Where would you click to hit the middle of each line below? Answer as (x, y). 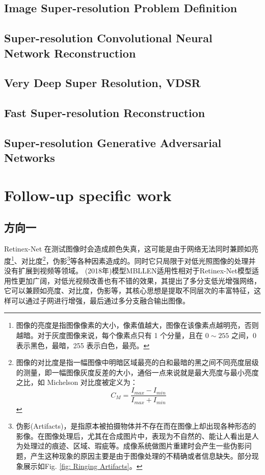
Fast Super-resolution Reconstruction (105, 113)
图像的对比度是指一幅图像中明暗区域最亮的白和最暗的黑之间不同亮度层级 (137, 362)
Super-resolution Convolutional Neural (108, 38)
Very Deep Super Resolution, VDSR (102, 83)
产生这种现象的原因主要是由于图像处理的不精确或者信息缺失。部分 (141, 455)
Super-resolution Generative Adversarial (113, 142)
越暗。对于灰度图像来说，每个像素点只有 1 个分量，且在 (110, 335)
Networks (30, 158)
